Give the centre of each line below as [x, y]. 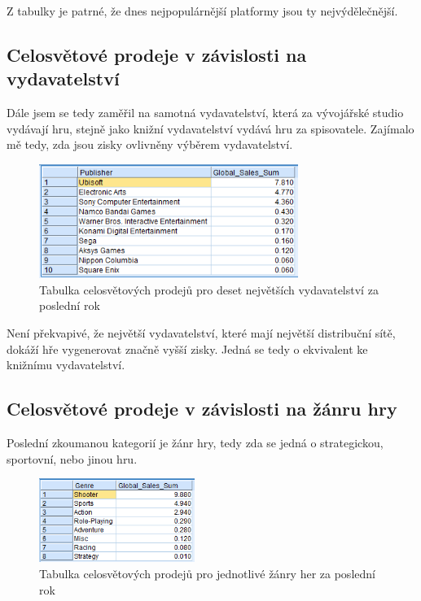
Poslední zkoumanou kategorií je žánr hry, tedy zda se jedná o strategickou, [195, 442]
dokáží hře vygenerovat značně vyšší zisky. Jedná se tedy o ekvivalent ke [187, 348]
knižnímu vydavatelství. [66, 365]
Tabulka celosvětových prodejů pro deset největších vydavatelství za [209, 289]
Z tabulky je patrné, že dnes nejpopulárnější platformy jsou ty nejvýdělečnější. [202, 11]
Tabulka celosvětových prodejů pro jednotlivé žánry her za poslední [207, 573]
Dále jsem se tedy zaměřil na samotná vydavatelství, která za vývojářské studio [205, 113]
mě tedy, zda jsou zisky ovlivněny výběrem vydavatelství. [150, 144]
